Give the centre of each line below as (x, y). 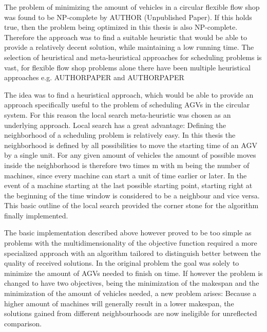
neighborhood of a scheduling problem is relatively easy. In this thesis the (120, 135)
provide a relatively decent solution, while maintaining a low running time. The (129, 47)
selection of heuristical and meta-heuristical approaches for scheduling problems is (133, 57)
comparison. (23, 323)
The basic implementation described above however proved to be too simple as (128, 233)
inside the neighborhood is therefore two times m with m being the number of (127, 165)
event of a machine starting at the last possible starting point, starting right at (128, 185)
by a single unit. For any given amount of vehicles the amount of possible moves (130, 155)
